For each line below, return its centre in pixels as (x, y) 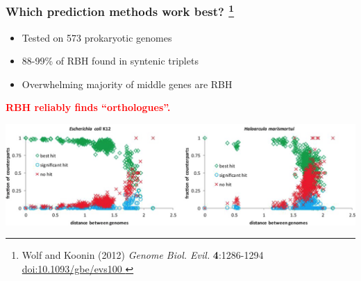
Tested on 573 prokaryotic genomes (97, 37)
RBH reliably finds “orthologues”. (88, 107)
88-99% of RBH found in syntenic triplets (110, 61)
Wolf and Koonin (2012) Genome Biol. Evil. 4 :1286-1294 (143, 255)
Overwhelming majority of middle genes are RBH (127, 84)
